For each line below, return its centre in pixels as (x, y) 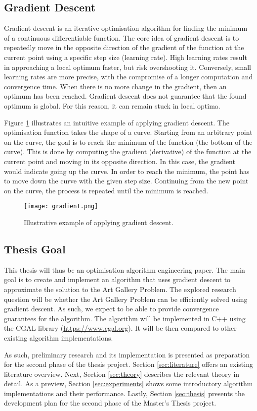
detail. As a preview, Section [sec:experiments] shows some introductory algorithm (128, 383)
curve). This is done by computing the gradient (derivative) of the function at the (128, 151)
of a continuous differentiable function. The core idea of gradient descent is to (122, 37)
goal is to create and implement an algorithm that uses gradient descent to (117, 279)
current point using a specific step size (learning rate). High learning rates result (126, 57)
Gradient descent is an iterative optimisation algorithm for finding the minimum (126, 28)
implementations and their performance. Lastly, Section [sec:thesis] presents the (124, 393)
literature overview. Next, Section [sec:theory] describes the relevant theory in (122, 374)
